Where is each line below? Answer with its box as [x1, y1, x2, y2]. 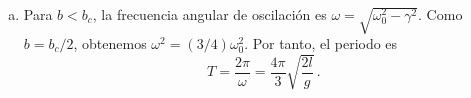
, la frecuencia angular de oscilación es [92, 4, 327, 24]
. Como [418, 4, 463, 24]
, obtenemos [73, 32, 147, 53]
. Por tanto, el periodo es [244, 32, 398, 53]
